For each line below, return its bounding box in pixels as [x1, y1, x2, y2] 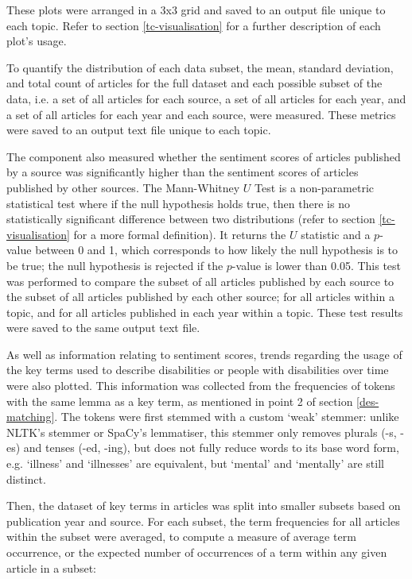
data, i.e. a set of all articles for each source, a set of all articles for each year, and [6, 90, 406, 106]
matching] [6, 408, 55, 425]
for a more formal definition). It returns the [73, 226, 286, 242]
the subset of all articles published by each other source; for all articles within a [6, 288, 395, 305]
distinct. [6, 470, 46, 487]
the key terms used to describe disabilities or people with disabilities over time [6, 361, 389, 378]
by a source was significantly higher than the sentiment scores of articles [6, 164, 359, 180]
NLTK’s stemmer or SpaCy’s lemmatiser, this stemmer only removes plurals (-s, [6, 423, 397, 440]
